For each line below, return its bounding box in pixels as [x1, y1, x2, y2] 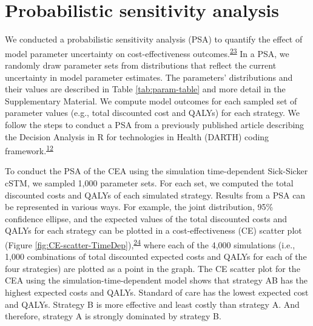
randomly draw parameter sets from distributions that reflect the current [5, 58, 277, 71]
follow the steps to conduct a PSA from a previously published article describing [5, 118, 305, 131]
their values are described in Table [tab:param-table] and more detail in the [5, 83, 286, 95]
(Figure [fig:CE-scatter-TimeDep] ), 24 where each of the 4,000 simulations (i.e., [5, 236, 295, 251]
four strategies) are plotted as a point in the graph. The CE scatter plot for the [5, 262, 300, 274]
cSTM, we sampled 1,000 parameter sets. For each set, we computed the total [5, 176, 294, 189]
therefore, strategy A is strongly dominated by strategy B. [5, 310, 221, 322]
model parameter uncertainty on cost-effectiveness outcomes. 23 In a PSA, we [5, 45, 289, 59]
